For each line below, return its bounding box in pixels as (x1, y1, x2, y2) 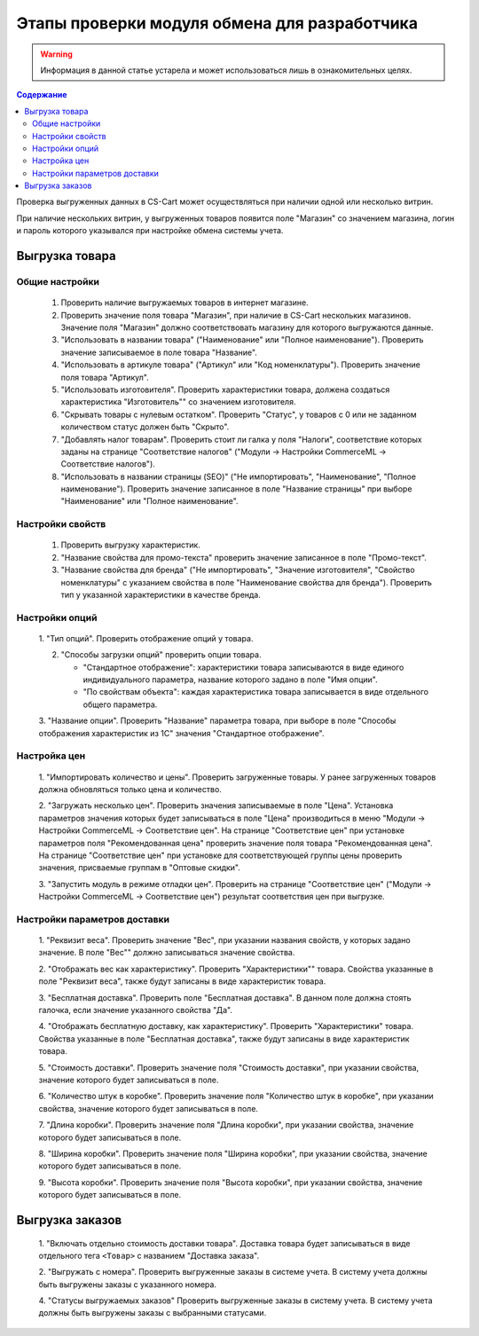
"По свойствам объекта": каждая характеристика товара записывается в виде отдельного (82, 687, 429, 697)
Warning (40, 49, 73, 59)
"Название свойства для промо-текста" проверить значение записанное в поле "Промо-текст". (60, 552, 428, 562)
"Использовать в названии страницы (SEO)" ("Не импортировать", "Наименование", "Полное (60, 471, 417, 482)
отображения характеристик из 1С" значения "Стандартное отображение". (38, 727, 325, 738)
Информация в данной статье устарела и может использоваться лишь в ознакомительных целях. (40, 65, 412, 75)
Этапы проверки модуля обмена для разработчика (16, 13, 419, 33)
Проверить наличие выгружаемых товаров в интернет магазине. (60, 297, 310, 308)
